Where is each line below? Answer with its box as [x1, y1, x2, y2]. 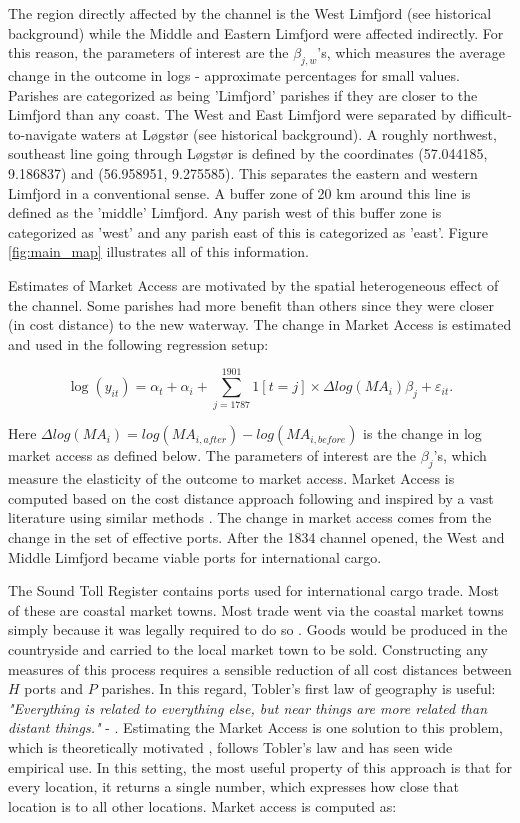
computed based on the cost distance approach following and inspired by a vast [8, 487, 494, 508]
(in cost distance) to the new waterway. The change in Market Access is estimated [8, 314, 512, 335]
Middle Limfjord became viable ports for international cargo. [8, 546, 382, 567]
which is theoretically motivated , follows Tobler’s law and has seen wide [8, 736, 453, 757]
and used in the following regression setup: [8, 333, 269, 354]
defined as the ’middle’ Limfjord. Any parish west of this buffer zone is [8, 202, 442, 223]
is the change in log [363, 423, 482, 444]
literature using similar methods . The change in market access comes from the [8, 507, 492, 528]
